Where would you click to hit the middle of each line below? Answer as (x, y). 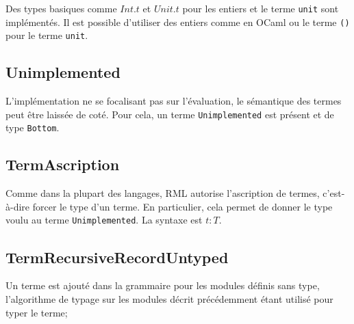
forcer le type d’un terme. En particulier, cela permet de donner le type (182, 206)
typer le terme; (37, 312)
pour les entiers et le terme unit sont (261, 8)
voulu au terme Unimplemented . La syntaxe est (104, 220)
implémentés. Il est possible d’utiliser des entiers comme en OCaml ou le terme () (178, 22)
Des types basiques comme (61, 8)
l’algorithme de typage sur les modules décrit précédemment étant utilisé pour (169, 298)
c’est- (334, 193)
